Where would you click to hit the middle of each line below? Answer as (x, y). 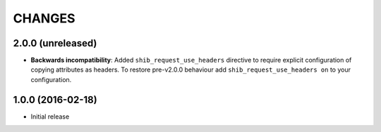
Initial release (50, 117)
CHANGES (44, 18)
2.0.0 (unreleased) (55, 43)
